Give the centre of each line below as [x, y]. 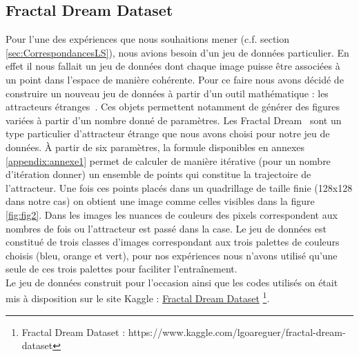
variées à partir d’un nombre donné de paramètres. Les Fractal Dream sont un [174, 120]
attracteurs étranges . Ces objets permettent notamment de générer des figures [173, 107]
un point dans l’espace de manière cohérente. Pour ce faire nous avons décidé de [175, 79]
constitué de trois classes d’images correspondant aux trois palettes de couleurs [173, 242]
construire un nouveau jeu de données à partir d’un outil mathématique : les [167, 93]
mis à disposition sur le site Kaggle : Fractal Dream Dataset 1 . [138, 297]
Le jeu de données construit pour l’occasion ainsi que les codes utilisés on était [172, 282]
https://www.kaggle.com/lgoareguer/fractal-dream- [237, 332]
